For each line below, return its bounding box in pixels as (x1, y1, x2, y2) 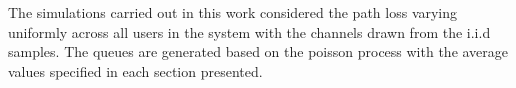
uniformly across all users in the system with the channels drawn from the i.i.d (8, 21, 491, 42)
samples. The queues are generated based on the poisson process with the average (8, 41, 509, 62)
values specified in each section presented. (8, 60, 263, 81)
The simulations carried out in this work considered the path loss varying (8, 2, 458, 22)
